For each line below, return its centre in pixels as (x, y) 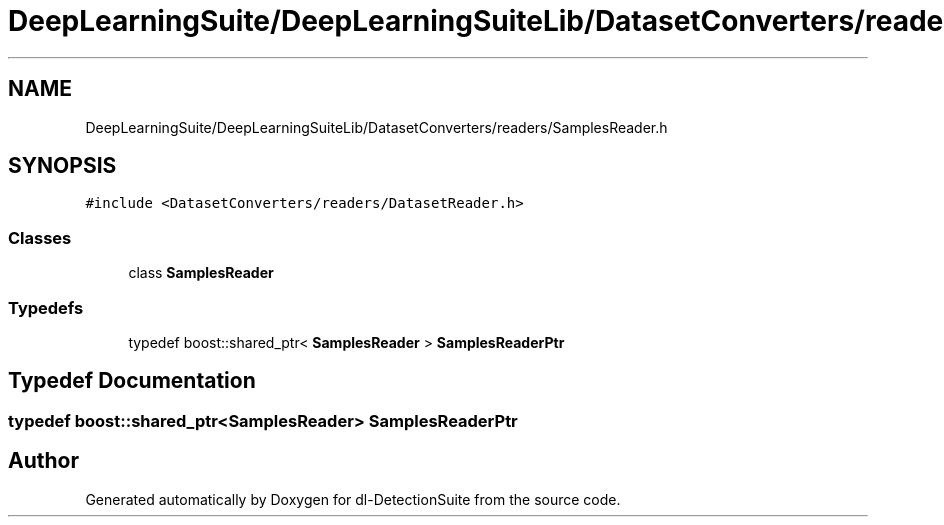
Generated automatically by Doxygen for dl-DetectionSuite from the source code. (353, 499)
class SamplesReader (201, 273)
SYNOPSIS (62, 166)
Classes (40, 237)
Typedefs (46, 307)
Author (43, 461)
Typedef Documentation (132, 381)
